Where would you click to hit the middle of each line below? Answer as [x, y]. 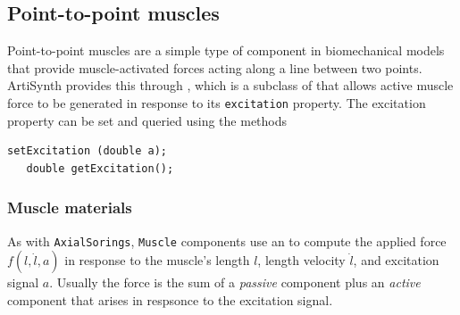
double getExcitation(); [100, 168]
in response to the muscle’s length [157, 260]
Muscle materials [70, 207]
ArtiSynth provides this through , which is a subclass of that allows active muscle [230, 85]
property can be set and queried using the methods [147, 120]
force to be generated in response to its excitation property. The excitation [217, 102]
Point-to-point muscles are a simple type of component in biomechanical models [226, 50]
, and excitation [396, 260]
